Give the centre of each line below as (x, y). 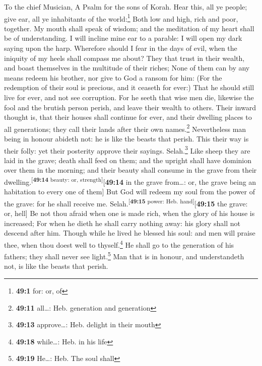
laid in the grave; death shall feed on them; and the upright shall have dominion (128, 160)
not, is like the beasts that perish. (56, 266)
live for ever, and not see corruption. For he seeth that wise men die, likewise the (129, 97)
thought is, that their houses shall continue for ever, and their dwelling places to (128, 117)
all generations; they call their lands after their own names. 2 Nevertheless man (125, 128)
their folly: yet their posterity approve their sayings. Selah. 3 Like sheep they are (127, 150)
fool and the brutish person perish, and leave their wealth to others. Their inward (130, 107)
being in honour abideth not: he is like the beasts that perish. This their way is (126, 139)
